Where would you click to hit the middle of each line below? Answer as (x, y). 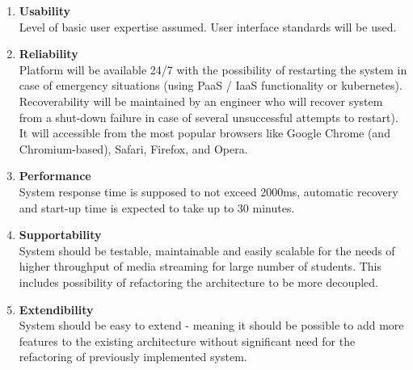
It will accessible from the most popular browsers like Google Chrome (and (204, 133)
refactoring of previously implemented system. (133, 357)
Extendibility (56, 309)
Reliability (48, 54)
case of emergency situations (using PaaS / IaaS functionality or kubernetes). (211, 85)
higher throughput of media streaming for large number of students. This (200, 266)
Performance (55, 176)
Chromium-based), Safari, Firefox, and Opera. (133, 148)
